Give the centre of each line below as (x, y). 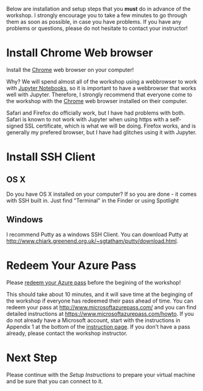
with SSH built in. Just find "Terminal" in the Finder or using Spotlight (93, 200)
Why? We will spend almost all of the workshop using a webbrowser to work (102, 81)
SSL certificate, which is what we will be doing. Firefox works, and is (110, 126)
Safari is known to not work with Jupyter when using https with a (88, 119)
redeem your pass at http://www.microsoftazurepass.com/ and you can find (101, 307)
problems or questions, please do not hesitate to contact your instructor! (97, 28)
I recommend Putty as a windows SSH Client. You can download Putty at (97, 234)
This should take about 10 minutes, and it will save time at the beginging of (100, 294)
